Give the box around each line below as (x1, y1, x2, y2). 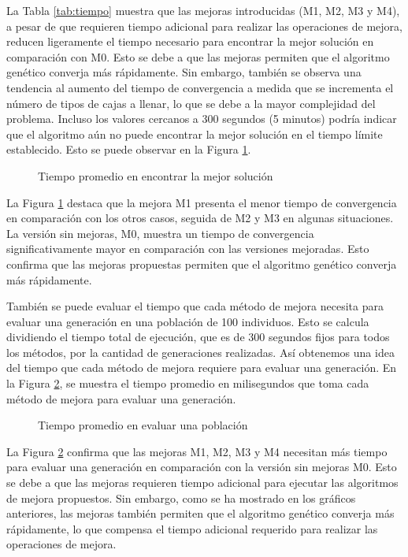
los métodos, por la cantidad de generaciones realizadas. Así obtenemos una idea (6, 343, 395, 360)
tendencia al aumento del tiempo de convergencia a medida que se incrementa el (6, 79, 394, 95)
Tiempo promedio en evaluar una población (38, 417, 248, 433)
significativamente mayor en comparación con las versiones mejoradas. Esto (6, 240, 369, 257)
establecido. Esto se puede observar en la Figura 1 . (6, 141, 251, 158)
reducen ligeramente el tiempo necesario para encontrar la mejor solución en (6, 33, 374, 50)
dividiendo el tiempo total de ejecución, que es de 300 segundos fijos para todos (6, 329, 390, 345)
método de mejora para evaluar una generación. (6, 390, 236, 407)
